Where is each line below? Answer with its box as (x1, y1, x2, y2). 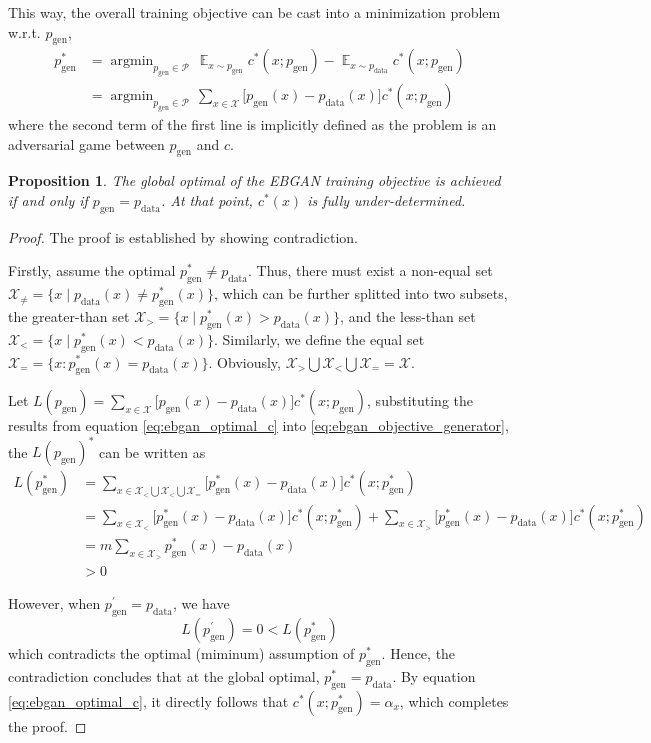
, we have (172, 593, 230, 614)
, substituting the (367, 390, 474, 411)
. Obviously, (208, 351, 281, 372)
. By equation (392, 665, 476, 686)
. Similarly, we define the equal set (213, 328, 425, 349)
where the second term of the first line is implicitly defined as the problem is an (8, 113, 497, 134)
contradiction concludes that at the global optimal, (8, 665, 320, 686)
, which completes (399, 690, 509, 711)
